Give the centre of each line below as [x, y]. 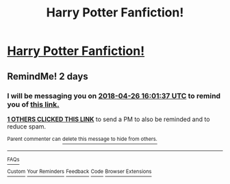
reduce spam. [27, 126]
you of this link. [33, 104]
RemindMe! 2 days [48, 76]
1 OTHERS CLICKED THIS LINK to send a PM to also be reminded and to [108, 119]
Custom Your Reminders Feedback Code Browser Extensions [79, 172]
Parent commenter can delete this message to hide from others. [82, 139]
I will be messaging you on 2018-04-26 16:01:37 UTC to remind [114, 96]
